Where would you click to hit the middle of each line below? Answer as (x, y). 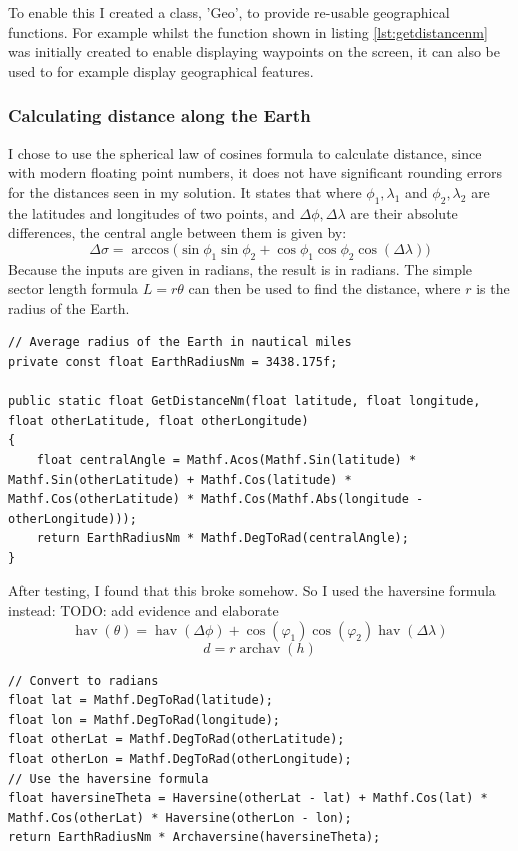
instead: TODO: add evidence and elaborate (143, 610)
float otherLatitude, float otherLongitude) (158, 420)
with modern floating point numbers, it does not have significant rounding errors (255, 172)
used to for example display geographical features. (161, 70)
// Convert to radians (83, 680)
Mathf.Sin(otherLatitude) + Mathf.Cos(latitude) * (180, 479)
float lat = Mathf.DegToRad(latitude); (140, 700)
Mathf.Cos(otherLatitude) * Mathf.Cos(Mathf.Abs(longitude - (216, 499)
